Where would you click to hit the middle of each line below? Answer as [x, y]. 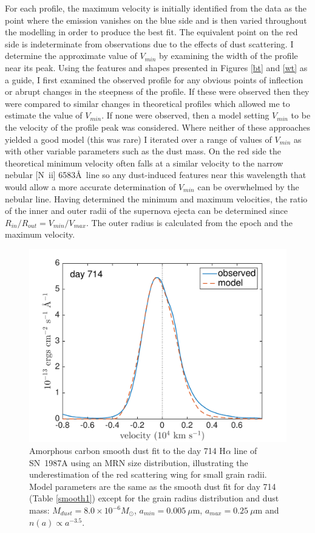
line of [246, 451]
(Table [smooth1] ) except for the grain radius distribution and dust [154, 498]
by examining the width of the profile [229, 56]
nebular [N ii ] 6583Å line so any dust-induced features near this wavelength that [156, 175]
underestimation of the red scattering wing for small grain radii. [148, 474]
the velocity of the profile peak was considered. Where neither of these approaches [157, 127]
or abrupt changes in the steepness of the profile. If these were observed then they [157, 91]
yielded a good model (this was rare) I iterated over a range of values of [138, 139]
